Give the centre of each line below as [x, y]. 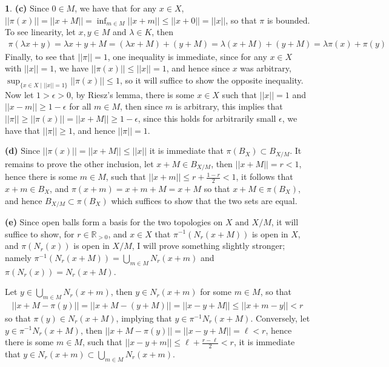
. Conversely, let [280, 318]
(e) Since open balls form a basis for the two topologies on [114, 221]
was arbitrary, [266, 68]
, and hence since [198, 68]
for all [80, 106]
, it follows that [264, 177]
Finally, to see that [40, 56]
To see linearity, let [40, 32]
